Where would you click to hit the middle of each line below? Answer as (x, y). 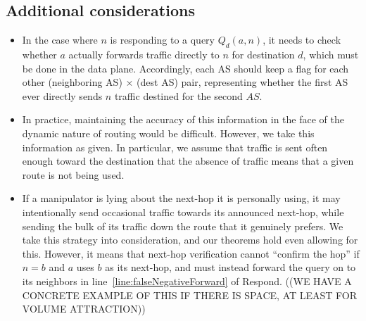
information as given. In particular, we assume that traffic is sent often (175, 147)
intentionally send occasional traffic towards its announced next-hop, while (183, 212)
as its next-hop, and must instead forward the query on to (231, 267)
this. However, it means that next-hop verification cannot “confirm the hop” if (191, 253)
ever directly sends (62, 95)
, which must (331, 54)
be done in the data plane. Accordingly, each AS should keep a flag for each (185, 68)
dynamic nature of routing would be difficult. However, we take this (168, 133)
